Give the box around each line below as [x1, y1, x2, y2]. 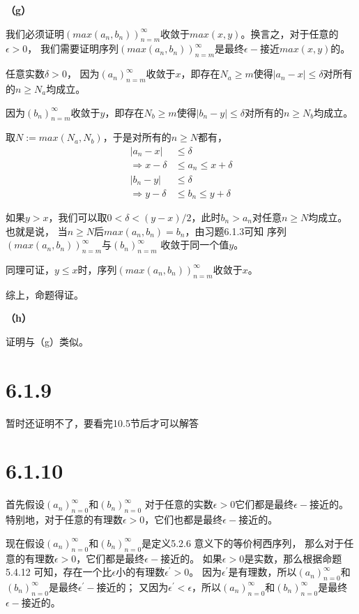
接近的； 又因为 [96, 579, 169, 594]
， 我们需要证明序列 [27, 41, 119, 56]
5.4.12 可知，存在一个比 [6, 564, 112, 579]
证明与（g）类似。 [6, 334, 89, 348]
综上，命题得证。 [6, 287, 84, 301]
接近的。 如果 [160, 551, 222, 565]
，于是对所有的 [102, 130, 171, 144]
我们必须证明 [6, 26, 64, 40]
